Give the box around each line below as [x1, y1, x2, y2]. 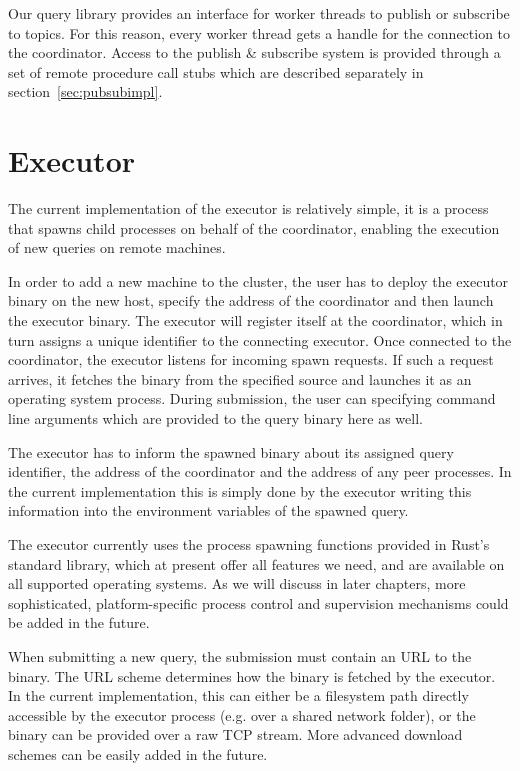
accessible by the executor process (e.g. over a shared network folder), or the [8, 704, 476, 725]
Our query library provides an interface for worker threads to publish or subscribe [8, 3, 510, 23]
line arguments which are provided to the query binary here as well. [8, 408, 423, 429]
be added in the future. [8, 612, 150, 633]
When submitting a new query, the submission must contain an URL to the [8, 645, 472, 666]
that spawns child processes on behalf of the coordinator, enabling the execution [8, 217, 500, 238]
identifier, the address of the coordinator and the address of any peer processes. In [8, 461, 512, 482]
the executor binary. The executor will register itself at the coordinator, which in [8, 310, 503, 331]
